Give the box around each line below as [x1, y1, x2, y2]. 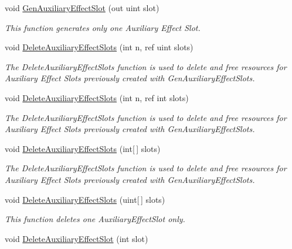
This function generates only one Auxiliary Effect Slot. [5, 21, 201, 33]
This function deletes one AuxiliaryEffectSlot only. [5, 213, 185, 225]
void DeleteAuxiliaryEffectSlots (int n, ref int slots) [5, 91, 189, 103]
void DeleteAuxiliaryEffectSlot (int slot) [5, 232, 148, 244]
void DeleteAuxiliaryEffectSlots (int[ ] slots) [5, 142, 161, 154]
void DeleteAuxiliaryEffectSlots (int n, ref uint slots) [5, 41, 193, 53]
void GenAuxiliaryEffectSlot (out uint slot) [5, 2, 159, 13]
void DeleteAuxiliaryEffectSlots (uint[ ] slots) [5, 193, 165, 205]
